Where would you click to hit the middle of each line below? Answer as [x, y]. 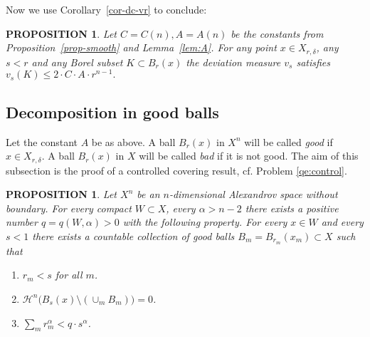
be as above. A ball [133, 141]
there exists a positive [292, 208]
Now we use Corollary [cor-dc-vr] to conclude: [106, 9]
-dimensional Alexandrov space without [253, 194]
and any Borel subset [77, 62]
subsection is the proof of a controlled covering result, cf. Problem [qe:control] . [176, 170]
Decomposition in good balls [112, 112]
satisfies [313, 62]
